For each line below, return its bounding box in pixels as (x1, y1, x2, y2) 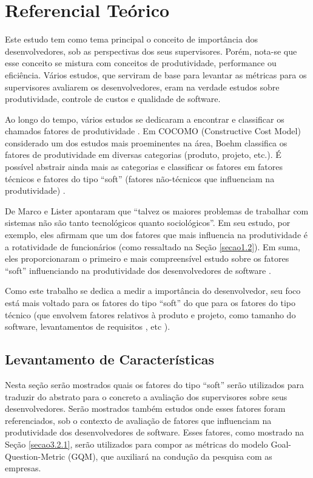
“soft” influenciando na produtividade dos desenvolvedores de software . (5, 264, 271, 276)
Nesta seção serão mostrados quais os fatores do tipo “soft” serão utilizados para (5, 378, 304, 391)
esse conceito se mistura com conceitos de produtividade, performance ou (5, 56, 277, 69)
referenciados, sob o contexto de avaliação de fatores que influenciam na (5, 414, 272, 426)
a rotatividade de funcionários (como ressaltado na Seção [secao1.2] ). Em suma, (5, 240, 300, 253)
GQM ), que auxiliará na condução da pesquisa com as (71, 449, 272, 462)
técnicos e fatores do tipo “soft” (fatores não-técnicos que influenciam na (5, 172, 275, 185)
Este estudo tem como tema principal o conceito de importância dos (5, 33, 258, 46)
